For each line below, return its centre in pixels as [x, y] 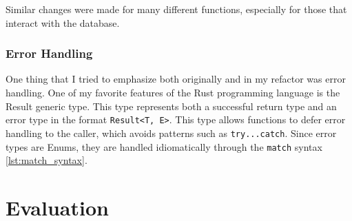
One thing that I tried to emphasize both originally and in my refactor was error [176, 79]
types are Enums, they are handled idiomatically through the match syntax [164, 146]
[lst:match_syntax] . [46, 160]
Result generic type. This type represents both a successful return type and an [171, 106]
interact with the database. [63, 22]
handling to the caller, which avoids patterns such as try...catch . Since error [171, 133]
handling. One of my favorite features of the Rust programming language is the [173, 92]
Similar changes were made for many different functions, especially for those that [176, 9]
